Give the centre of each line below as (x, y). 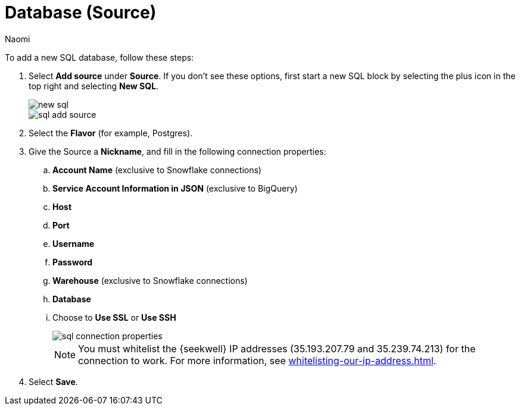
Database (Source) (81, 12)
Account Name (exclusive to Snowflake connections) (157, 170)
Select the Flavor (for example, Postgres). (111, 133)
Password (73, 262)
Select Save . (53, 381)
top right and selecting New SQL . (94, 86)
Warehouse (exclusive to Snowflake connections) (150, 280)
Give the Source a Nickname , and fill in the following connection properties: (178, 151)
